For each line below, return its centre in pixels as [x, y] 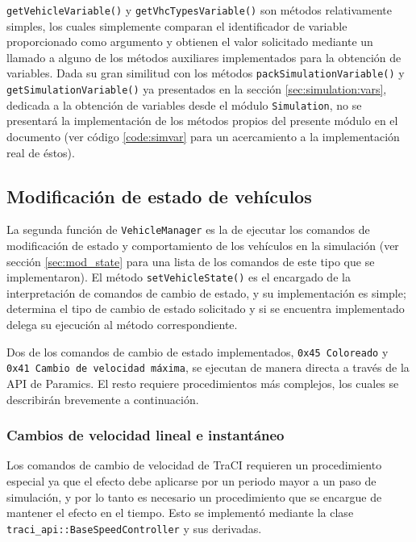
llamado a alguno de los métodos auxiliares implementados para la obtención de [204, 57]
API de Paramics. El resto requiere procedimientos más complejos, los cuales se [203, 383]
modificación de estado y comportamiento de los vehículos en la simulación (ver [203, 246]
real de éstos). [41, 152]
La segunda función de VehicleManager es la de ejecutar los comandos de [188, 229]
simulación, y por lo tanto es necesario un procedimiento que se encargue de [194, 496]
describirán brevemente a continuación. [103, 399]
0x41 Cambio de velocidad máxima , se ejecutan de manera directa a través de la [208, 367]
